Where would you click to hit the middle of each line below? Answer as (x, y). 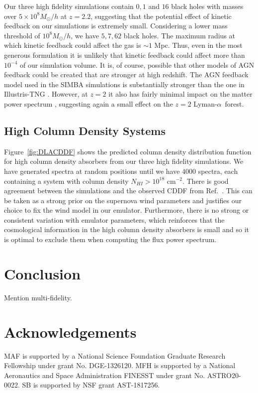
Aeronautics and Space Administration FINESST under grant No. (105, 375)
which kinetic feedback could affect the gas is (73, 45)
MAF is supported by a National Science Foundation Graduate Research (115, 355)
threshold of (22, 35)
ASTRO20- (224, 375)
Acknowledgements (70, 331)
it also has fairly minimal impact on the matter (180, 94)
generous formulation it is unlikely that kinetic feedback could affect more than (125, 55)
